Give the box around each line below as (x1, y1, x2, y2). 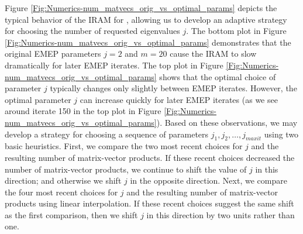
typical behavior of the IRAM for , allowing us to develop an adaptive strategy (5, 13, 287, 25)
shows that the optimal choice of (159, 70, 276, 82)
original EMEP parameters (5, 47, 101, 60)
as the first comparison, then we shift (5, 208, 138, 221)
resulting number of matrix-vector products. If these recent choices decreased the (5, 151, 295, 163)
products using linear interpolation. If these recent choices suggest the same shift (5, 197, 294, 209)
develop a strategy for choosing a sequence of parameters (5, 128, 209, 140)
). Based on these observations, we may (156, 116, 298, 128)
